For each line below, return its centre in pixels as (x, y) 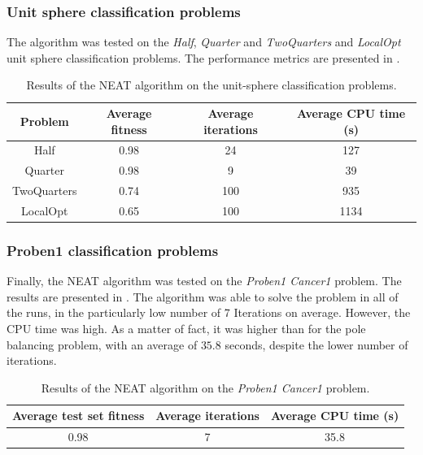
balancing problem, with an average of (102, 344)
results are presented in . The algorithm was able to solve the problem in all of (203, 296)
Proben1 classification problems (113, 250)
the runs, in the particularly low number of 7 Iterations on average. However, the (209, 312)
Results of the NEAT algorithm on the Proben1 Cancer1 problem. (205, 387)
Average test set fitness (78, 416)
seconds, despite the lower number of (316, 344)
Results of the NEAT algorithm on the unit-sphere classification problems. (211, 85)
